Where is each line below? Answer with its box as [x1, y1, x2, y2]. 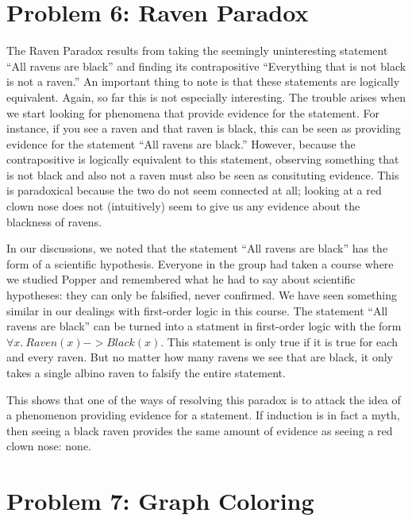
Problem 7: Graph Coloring [6, 484, 314, 517]
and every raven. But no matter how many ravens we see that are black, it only [6, 349, 393, 365]
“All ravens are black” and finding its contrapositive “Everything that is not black [6, 57, 406, 74]
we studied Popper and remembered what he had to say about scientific [6, 271, 356, 288]
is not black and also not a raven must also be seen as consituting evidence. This [6, 166, 399, 183]
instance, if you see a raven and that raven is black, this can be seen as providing [6, 120, 401, 137]
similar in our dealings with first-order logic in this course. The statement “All [6, 302, 388, 318]
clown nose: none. [6, 438, 92, 454]
